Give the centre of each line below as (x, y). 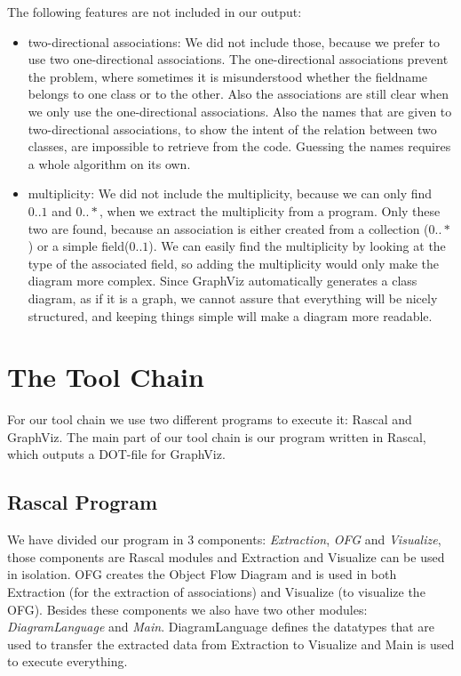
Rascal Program (83, 502)
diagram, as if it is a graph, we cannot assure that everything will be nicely (233, 298)
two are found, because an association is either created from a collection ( (228, 228)
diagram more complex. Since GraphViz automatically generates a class (223, 281)
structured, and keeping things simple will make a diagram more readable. (230, 315)
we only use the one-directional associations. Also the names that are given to (240, 111)
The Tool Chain (106, 377)
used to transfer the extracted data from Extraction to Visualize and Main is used (231, 644)
